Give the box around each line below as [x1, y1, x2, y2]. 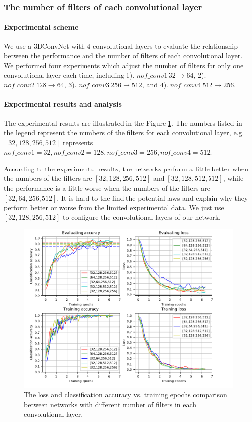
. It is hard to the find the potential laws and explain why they [57, 192, 248, 203]
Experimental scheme [4, 22, 79, 32]
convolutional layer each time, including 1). [4, 70, 135, 80]
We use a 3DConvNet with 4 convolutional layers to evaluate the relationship [4, 41, 238, 51]
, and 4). [142, 80, 168, 90]
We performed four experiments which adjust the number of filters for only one [4, 60, 244, 70]
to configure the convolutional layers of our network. [63, 211, 221, 222]
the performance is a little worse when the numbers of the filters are [4, 182, 210, 193]
